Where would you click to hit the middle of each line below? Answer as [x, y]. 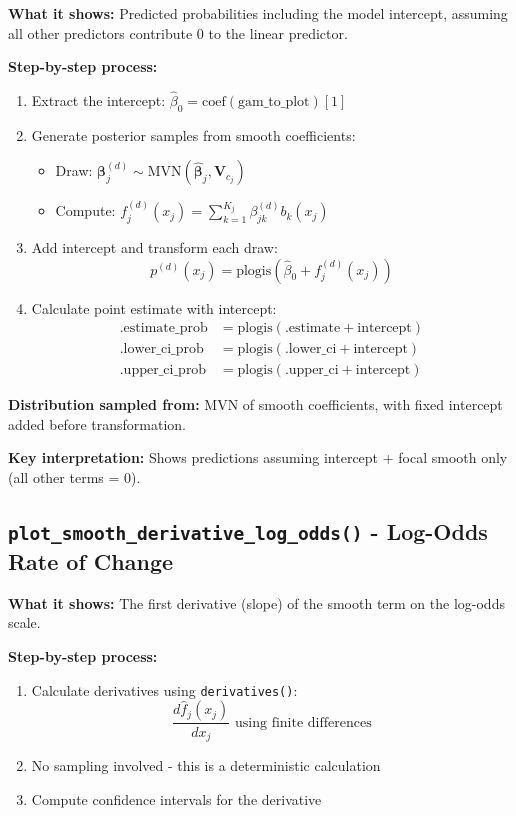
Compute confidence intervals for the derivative [176, 798]
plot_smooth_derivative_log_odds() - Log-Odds [248, 531]
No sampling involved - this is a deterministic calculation [206, 764]
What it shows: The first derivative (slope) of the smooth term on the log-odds [256, 602]
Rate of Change [91, 561]
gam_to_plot [273, 102]
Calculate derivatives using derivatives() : [164, 689]
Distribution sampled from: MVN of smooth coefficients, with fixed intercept [255, 404]
